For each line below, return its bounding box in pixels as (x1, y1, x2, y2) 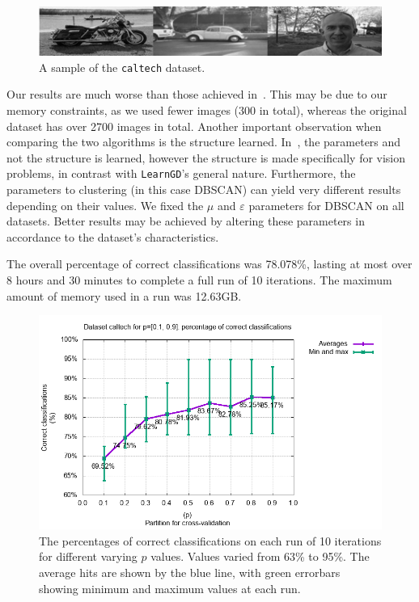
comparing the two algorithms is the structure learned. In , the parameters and (6, 133, 401, 150)
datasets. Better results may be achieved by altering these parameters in (6, 213, 365, 229)
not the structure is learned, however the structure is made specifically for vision (6, 149, 406, 166)
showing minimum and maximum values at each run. (39, 579, 301, 596)
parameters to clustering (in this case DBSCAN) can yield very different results (6, 181, 401, 198)
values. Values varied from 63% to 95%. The (150, 548, 370, 565)
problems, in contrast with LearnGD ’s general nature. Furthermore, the (6, 165, 356, 182)
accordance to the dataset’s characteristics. (6, 228, 219, 245)
